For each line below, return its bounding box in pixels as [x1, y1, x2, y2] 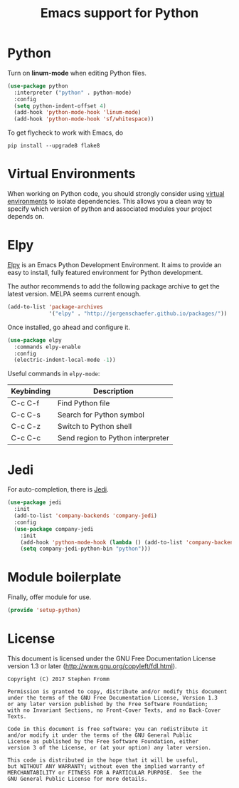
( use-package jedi [7, 499, 62, 507]
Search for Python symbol [57, 410, 144, 420]
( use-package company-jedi [14, 525, 94, 532]
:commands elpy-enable [14, 343, 81, 351]
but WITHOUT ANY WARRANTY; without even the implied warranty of [7, 763, 205, 770]
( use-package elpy [7, 336, 62, 343]
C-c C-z [11, 422, 41, 432]
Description [92, 386, 134, 396]
